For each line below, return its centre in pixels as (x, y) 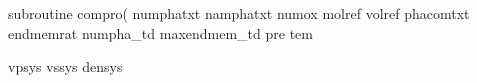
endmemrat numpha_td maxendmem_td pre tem (160, 32)
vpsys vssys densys (65, 66)
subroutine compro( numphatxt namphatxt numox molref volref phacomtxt (239, 13)
